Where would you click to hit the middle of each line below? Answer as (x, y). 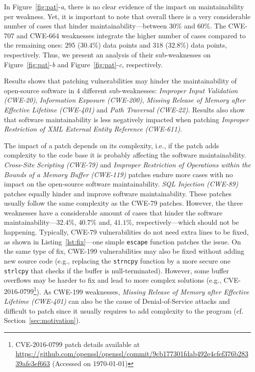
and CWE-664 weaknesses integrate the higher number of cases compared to (131, 35)
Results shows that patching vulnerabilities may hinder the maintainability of (120, 81)
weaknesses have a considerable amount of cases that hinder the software (113, 212)
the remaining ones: (33, 45)
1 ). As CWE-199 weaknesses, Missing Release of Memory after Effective (141, 291)
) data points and (124, 45)
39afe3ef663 (33, 363)
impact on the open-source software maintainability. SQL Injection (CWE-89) (121, 184)
